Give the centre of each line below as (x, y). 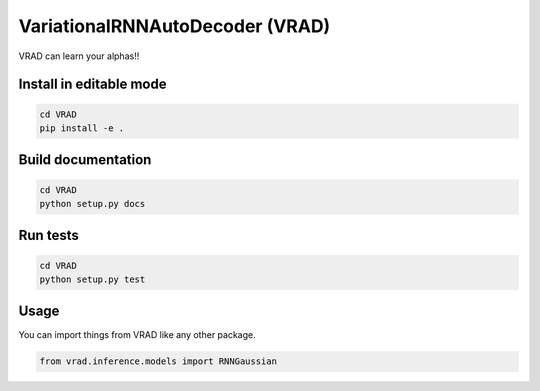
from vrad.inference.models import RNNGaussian (158, 361)
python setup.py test (92, 279)
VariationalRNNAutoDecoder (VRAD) (174, 26)
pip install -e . (82, 128)
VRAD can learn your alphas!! (79, 56)
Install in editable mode (92, 84)
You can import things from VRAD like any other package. (137, 335)
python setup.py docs (92, 203)
